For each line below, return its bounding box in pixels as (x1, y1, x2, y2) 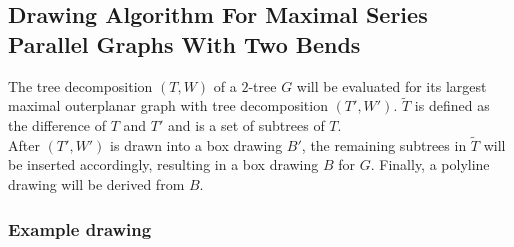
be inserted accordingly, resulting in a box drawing (8, 154, 319, 175)
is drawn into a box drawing (110, 134, 283, 155)
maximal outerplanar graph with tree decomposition (8, 95, 328, 116)
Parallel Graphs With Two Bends (8, 28, 361, 59)
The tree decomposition (8, 75, 153, 96)
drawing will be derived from (8, 174, 185, 194)
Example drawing (8, 216, 152, 241)
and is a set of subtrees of (168, 115, 325, 135)
